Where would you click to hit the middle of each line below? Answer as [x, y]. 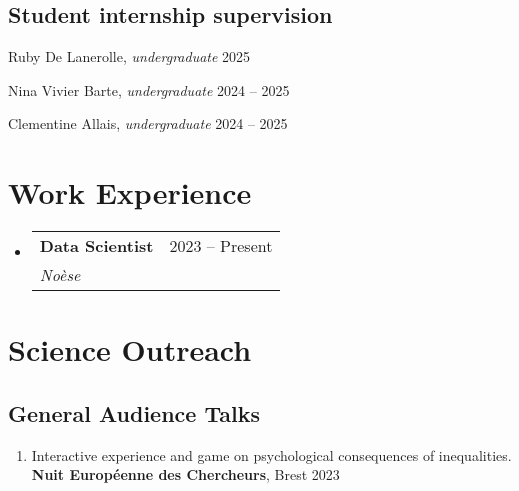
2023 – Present [221, 246]
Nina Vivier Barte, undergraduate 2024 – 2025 [149, 89]
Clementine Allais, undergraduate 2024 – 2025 [148, 123]
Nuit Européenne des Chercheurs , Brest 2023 [185, 474]
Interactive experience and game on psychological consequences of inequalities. [271, 454]
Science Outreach [130, 349]
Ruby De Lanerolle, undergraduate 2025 [129, 56]
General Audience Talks [134, 412]
